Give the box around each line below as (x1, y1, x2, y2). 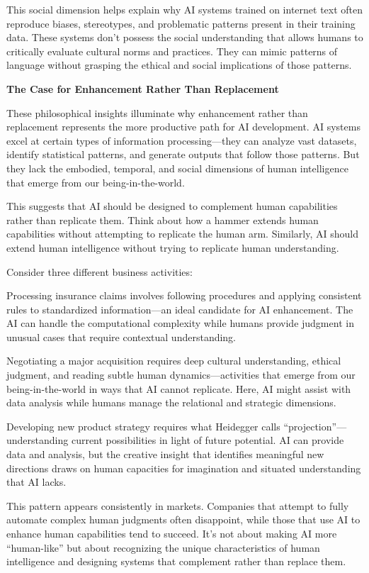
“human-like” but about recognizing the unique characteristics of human (6, 540, 320, 555)
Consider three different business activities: (6, 264, 193, 279)
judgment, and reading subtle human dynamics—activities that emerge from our (6, 367, 356, 382)
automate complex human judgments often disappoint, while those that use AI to (6, 512, 361, 527)
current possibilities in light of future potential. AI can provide (71, 433, 344, 447)
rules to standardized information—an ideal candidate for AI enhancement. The (6, 301, 353, 316)
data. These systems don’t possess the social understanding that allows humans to (6, 30, 363, 45)
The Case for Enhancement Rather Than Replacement (6, 81, 279, 96)
